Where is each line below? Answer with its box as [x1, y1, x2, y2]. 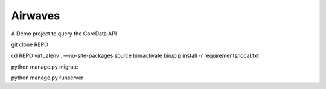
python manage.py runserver [11, 74, 84, 81]
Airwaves [11, 9, 60, 22]
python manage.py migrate [11, 63, 78, 70]
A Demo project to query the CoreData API [11, 30, 117, 37]
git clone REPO [11, 41, 48, 48]
